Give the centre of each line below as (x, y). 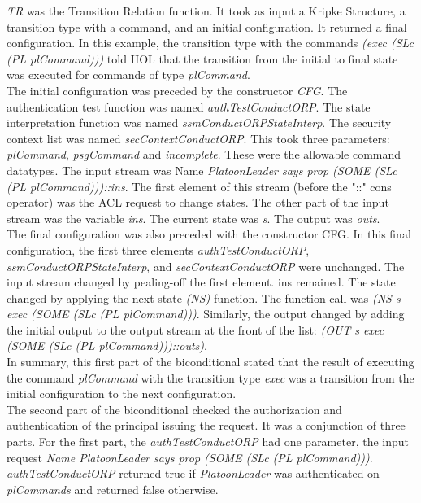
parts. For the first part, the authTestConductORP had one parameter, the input (208, 442)
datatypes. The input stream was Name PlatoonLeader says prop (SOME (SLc (202, 170)
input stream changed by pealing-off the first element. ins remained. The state (201, 282)
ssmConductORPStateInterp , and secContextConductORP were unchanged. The (206, 266)
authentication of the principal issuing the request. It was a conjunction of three (206, 425)
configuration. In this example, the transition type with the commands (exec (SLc (210, 43)
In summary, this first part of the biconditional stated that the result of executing (210, 362)
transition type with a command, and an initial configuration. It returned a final (207, 26)
